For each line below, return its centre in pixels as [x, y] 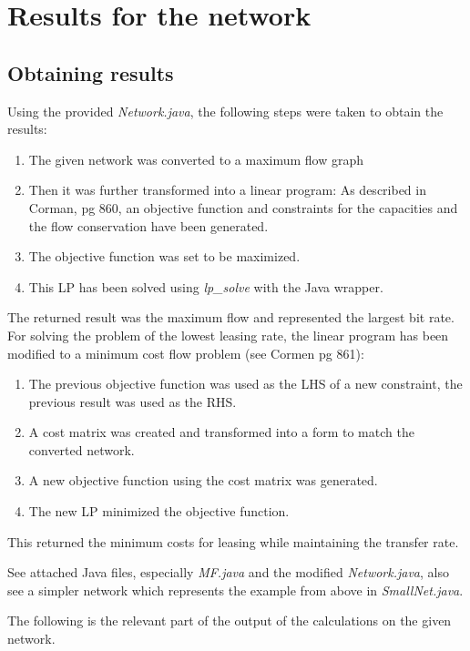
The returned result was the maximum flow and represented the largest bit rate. [231, 317]
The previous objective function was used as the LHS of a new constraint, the [245, 384]
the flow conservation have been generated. [148, 225]
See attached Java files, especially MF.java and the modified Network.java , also [228, 572]
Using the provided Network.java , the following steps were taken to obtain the [225, 111]
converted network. [82, 449]
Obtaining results [91, 72]
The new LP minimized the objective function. [159, 511]
